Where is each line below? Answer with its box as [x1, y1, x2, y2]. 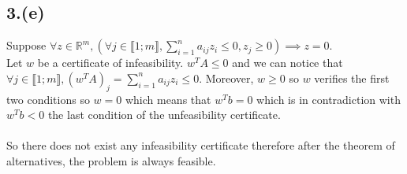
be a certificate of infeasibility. [37, 54, 184, 71]
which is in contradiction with [256, 91, 401, 107]
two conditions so [6, 91, 90, 107]
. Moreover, [199, 69, 254, 86]
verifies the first [314, 69, 390, 86]
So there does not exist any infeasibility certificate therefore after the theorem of [6, 137, 395, 154]
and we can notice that [232, 54, 343, 71]
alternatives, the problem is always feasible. [6, 152, 216, 168]
